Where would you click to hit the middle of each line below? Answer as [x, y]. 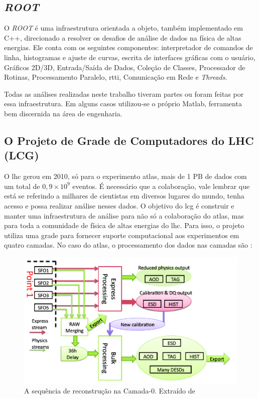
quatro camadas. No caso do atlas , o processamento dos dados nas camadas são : [128, 245]
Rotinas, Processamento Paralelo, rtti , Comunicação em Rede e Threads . [116, 77]
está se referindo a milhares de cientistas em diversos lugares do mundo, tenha [124, 196]
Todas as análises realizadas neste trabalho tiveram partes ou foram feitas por [124, 93]
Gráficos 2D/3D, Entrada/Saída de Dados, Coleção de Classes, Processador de [125, 67]
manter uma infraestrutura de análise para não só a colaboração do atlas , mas [124, 215]
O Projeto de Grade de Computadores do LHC [129, 140]
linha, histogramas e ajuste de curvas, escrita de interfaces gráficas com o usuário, [130, 57]
